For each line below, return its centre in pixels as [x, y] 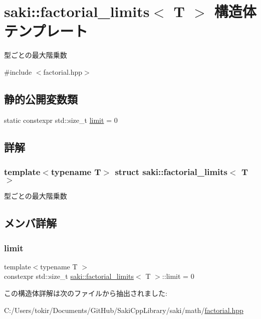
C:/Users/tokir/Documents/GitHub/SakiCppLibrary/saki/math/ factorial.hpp [124, 310]
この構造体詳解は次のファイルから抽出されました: [86, 293]
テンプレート [46, 31]
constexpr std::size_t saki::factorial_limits [69, 276]
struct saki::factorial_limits [171, 172]
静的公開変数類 [41, 99]
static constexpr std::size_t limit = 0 [61, 120]
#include [18, 71]
